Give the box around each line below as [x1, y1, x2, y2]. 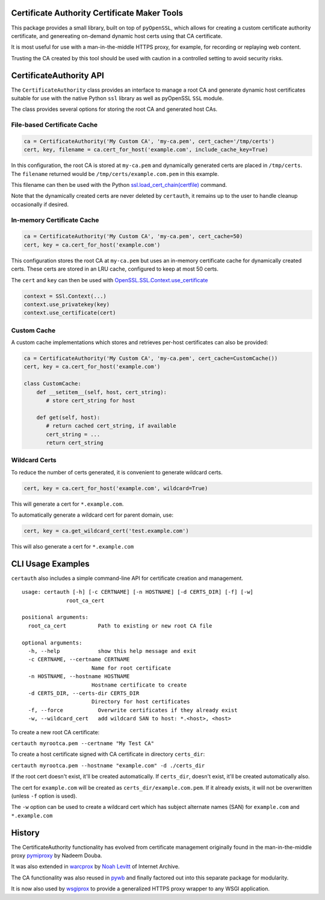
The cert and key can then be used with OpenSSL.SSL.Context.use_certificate [11, 276, 208, 283]
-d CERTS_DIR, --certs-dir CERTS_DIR [28, 690, 140, 696]
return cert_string [46, 439, 104, 446]
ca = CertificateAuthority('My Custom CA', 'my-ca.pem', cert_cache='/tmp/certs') [23, 137, 275, 145]
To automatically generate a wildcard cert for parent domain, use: [11, 511, 174, 518]
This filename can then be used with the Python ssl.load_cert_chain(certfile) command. [11, 181, 227, 189]
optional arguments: [22, 639, 82, 646]
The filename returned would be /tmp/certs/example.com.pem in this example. [11, 170, 219, 177]
